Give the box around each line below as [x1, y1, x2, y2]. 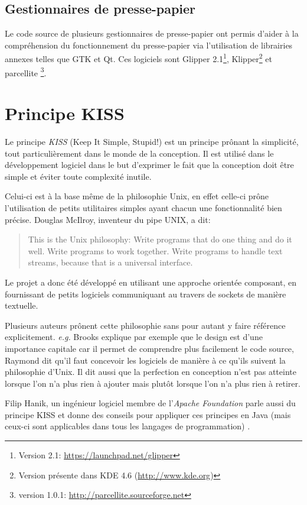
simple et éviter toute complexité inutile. [5, 170, 152, 182]
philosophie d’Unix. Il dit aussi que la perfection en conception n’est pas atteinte [5, 365, 296, 378]
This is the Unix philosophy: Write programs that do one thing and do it [28, 233, 292, 245]
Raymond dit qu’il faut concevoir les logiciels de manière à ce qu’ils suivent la [5, 354, 286, 366]
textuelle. [5, 299, 38, 312]
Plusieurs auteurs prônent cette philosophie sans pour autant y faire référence [5, 319, 286, 331]
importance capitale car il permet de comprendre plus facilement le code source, [5, 342, 294, 354]
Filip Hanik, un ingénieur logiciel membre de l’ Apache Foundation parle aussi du [5, 397, 296, 409]
